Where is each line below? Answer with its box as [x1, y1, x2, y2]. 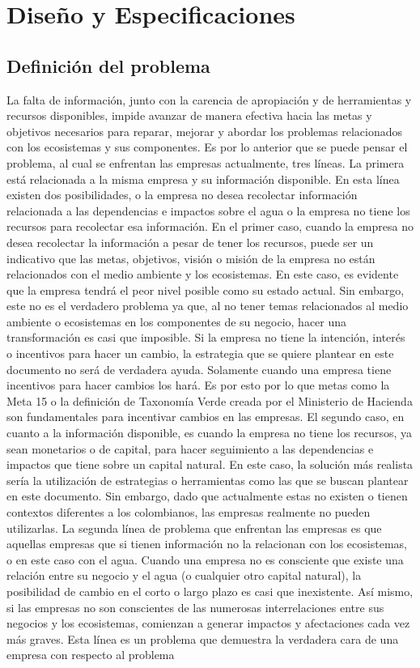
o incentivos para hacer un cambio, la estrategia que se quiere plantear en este [6, 345, 394, 362]
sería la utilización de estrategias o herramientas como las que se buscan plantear [6, 471, 409, 488]
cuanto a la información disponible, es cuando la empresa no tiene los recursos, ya [6, 424, 413, 441]
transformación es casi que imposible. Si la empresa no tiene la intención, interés [6, 329, 405, 346]
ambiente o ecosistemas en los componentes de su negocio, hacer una [6, 313, 347, 330]
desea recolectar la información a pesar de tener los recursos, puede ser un [6, 233, 374, 250]
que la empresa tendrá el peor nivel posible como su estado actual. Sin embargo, [6, 281, 405, 298]
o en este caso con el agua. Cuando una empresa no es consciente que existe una [6, 551, 404, 568]
